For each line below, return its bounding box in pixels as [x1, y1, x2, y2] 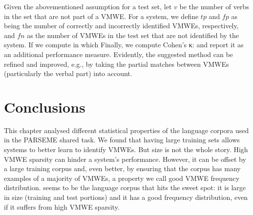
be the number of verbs [179, 1, 249, 11]
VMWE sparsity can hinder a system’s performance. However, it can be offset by [4, 154, 246, 164]
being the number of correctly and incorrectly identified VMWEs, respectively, [4, 20, 239, 31]
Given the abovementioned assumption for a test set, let [4, 1, 172, 11]
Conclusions [4, 97, 85, 117]
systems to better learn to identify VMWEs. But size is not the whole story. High [4, 144, 248, 155]
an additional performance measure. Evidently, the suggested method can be [4, 49, 233, 59]
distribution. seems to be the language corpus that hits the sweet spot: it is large [4, 182, 246, 193]
